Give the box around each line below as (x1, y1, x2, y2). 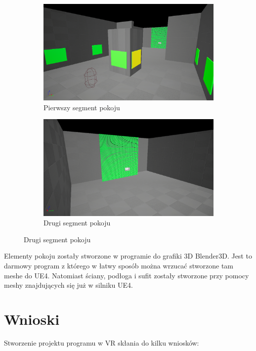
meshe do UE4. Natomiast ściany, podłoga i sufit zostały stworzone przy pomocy (4, 270, 249, 280)
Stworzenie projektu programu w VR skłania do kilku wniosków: (4, 337, 199, 348)
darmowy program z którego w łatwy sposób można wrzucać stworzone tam (4, 260, 233, 270)
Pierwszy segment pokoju (43, 102, 120, 112)
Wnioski (4, 308, 60, 329)
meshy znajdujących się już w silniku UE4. (4, 280, 133, 290)
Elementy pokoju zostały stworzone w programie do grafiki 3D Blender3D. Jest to (4, 251, 252, 261)
